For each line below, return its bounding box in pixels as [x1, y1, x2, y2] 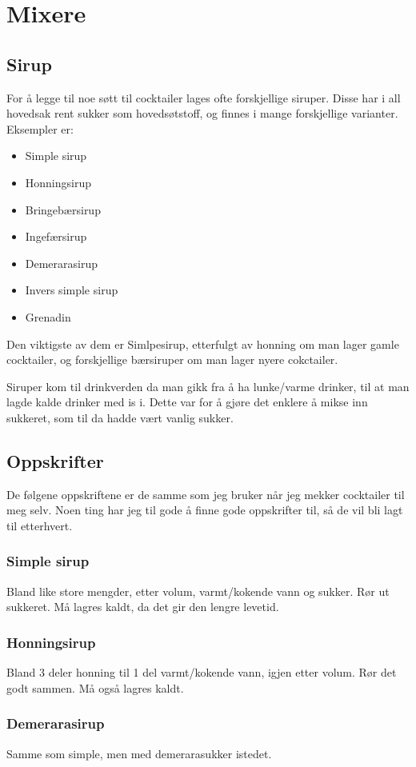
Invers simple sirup [25, 282, 118, 298]
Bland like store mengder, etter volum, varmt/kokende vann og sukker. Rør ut [6, 582, 390, 599]
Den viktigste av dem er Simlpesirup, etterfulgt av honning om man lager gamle [6, 335, 399, 352]
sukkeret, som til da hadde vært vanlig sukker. [6, 409, 234, 425]
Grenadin [25, 308, 71, 325]
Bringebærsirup [25, 201, 101, 218]
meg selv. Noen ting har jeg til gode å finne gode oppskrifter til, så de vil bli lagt [6, 501, 403, 518]
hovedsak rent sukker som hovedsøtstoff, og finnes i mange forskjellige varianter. [6, 105, 398, 122]
